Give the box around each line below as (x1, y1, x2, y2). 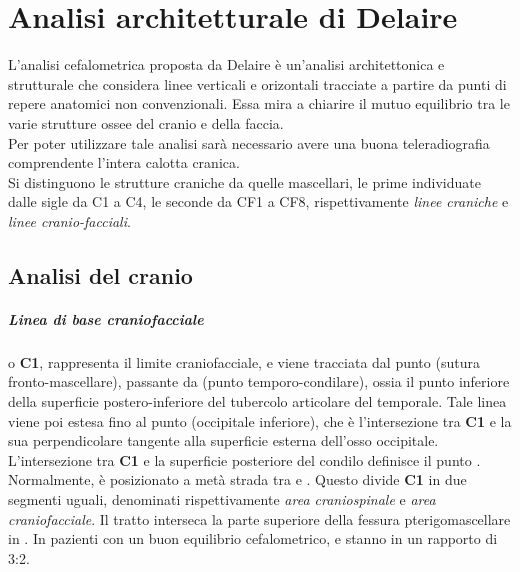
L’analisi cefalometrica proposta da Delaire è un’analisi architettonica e (8, 54, 445, 75)
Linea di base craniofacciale (8, 308, 204, 329)
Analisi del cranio (8, 259, 193, 290)
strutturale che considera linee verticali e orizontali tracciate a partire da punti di (8, 73, 507, 94)
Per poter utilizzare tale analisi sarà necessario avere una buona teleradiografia (8, 132, 490, 153)
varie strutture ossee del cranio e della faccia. (8, 112, 284, 133)
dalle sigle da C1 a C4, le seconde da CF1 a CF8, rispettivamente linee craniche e (8, 191, 509, 212)
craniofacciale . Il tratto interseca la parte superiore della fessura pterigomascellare (8, 508, 511, 529)
